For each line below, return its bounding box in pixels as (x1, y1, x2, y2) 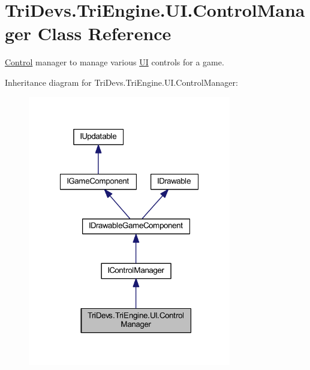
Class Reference (37, 21, 171, 46)
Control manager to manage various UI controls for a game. (5, 56, 224, 68)
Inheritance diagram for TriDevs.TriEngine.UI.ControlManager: (5, 76, 238, 88)
